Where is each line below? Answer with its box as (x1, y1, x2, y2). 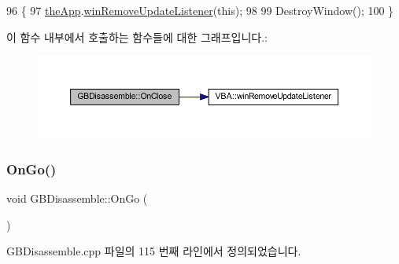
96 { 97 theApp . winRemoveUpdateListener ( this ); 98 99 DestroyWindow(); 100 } (6, 2, 394, 18)
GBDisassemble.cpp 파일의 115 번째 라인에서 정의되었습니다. (6, 243, 301, 259)
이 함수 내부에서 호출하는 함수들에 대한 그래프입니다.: (6, 28, 268, 45)
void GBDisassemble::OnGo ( (6, 190, 148, 207)
